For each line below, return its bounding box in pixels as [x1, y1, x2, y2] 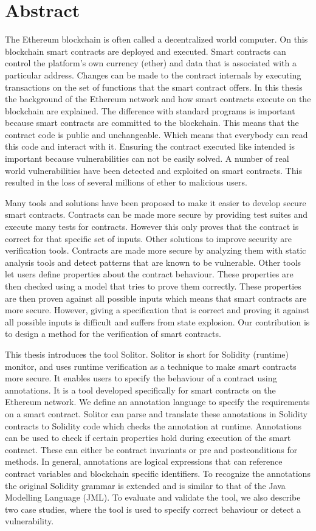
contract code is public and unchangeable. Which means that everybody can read [5, 128, 308, 141]
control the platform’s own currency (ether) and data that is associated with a [5, 57, 297, 69]
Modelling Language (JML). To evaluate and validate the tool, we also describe [5, 491, 301, 504]
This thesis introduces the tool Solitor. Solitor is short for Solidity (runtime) [5, 347, 289, 360]
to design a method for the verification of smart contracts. [5, 327, 221, 340]
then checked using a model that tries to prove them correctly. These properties [5, 280, 301, 292]
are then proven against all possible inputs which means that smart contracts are [5, 291, 307, 304]
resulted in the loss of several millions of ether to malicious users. [5, 176, 247, 189]
